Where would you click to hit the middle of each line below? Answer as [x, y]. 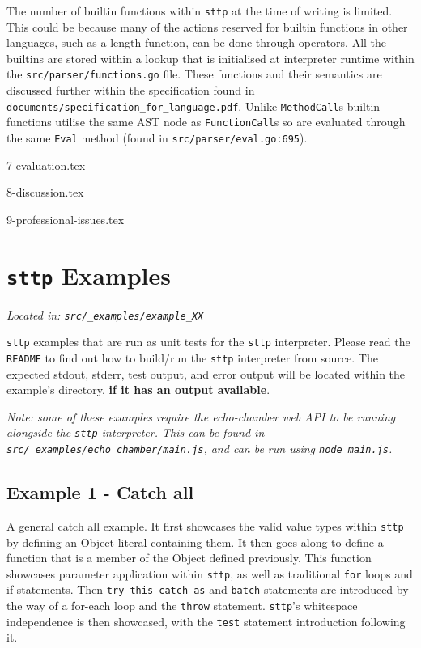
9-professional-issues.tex [66, 219]
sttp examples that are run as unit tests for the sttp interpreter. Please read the [208, 342]
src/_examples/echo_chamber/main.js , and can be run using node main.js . [200, 449]
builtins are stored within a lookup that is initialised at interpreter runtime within [210, 58]
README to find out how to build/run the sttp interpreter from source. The [192, 358]
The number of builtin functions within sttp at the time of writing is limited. [200, 11]
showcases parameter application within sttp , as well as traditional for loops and [210, 573]
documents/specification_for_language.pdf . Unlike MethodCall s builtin [193, 106]
